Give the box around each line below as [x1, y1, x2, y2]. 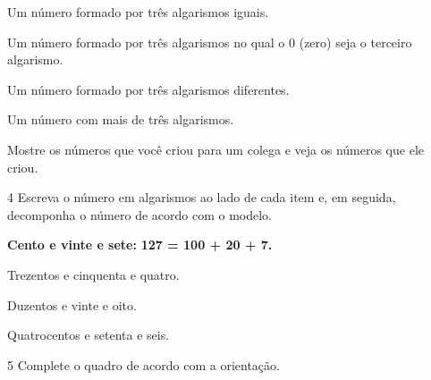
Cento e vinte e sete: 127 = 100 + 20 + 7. [7, 235, 273, 254]
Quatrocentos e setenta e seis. [7, 325, 170, 344]
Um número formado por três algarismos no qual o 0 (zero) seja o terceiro [7, 32, 412, 51]
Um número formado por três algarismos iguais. [7, 3, 269, 21]
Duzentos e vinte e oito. [7, 295, 137, 314]
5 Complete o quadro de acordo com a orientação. [7, 355, 280, 374]
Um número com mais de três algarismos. [7, 110, 234, 129]
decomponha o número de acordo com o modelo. [7, 205, 273, 224]
